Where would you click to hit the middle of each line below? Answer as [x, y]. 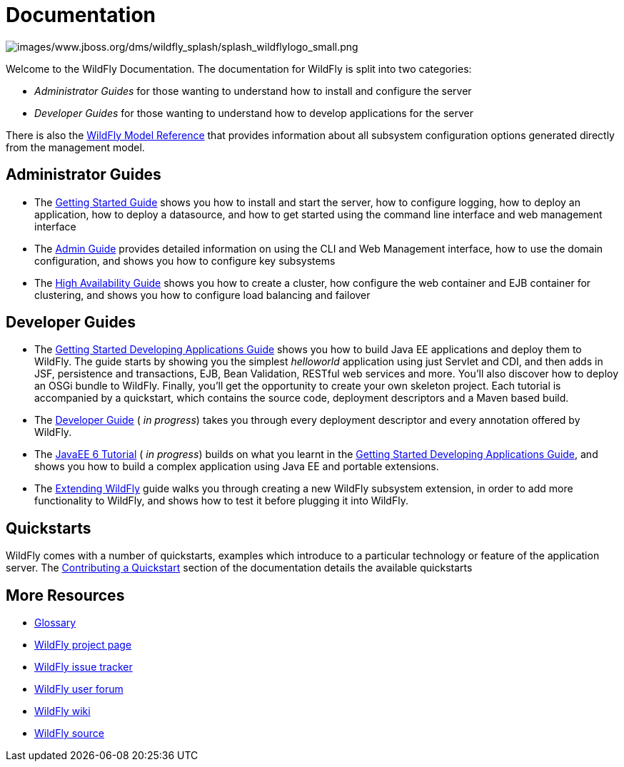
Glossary [55, 623]
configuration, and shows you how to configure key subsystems [185, 260]
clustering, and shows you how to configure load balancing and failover [202, 295]
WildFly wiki [62, 711]
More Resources [65, 595]
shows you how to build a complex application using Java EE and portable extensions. [237, 467]
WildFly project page [83, 645]
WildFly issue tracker [84, 667]
